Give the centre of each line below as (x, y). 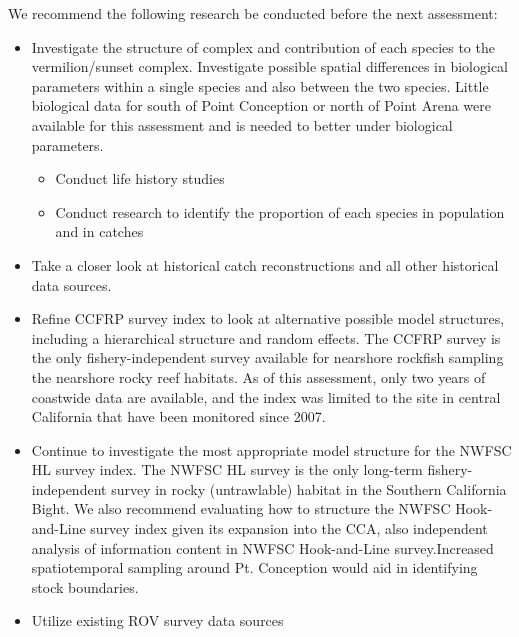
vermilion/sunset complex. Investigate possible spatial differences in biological (270, 66)
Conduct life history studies (140, 178)
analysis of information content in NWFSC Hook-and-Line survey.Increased (262, 547)
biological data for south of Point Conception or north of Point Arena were (261, 105)
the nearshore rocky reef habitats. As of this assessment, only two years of (258, 376)
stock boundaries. (85, 586)
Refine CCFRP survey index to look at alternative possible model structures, (268, 318)
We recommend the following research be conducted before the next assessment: (253, 13)
